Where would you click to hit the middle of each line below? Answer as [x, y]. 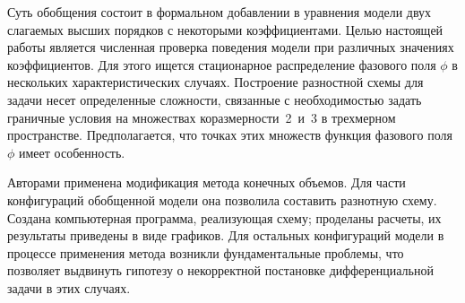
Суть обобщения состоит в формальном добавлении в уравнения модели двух [220, 12]
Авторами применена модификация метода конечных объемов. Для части [207, 182]
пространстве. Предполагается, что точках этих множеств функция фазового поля [230, 135]
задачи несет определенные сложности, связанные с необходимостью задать [215, 99]
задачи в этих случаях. [69, 287]
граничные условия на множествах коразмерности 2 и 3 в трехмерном [202, 117]
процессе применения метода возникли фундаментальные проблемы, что [206, 252]
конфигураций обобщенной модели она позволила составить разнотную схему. [222, 199]
